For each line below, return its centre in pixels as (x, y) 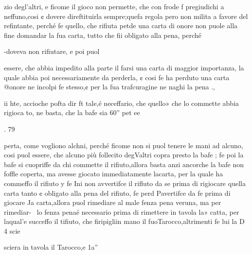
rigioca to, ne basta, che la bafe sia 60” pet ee (72, 112)
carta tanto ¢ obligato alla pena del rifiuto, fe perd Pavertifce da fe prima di (117, 193)
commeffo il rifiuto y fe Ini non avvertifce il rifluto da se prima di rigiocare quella (125, 183)
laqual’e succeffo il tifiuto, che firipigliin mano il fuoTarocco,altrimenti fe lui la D (124, 221)
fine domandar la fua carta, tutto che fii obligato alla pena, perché (103, 35)
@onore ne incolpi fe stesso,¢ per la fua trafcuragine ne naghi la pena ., (110, 87)
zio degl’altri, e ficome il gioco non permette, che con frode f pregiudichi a (114, 6)
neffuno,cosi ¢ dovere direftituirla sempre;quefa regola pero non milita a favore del (126, 16)
